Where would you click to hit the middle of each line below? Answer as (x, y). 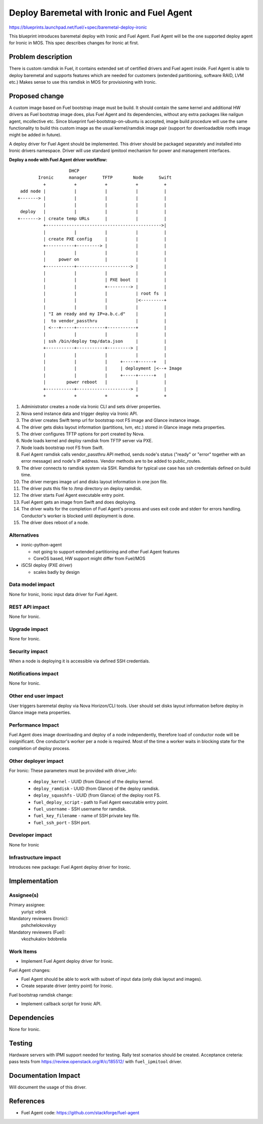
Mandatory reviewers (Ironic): (39, 918)
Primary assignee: (27, 905)
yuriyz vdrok (34, 912)
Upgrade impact (28, 629)
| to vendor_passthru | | (105, 321)
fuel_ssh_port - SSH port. (62, 823)
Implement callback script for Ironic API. (61, 1004)
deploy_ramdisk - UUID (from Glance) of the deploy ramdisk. (96, 788)
